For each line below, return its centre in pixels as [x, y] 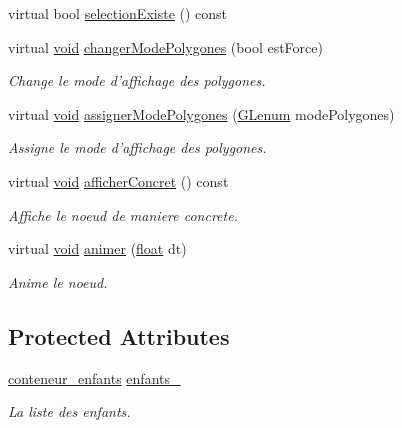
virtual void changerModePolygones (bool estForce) [165, 46]
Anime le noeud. [58, 281]
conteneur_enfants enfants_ [94, 377]
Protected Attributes [119, 335]
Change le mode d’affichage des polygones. [137, 80]
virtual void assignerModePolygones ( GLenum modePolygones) [201, 113]
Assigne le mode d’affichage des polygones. [137, 147]
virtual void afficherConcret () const [118, 180]
